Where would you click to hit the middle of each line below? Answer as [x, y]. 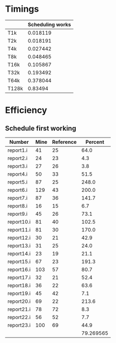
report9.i [18, 214]
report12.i [19, 237]
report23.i [19, 325]
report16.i [19, 269]
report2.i [18, 158]
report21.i [19, 309]
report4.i [18, 174]
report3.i [18, 166]
